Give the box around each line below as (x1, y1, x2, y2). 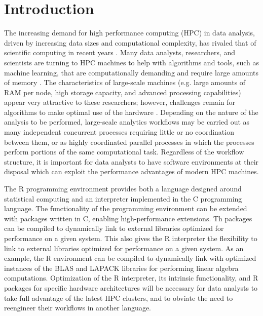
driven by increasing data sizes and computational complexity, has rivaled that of (4, 37, 256, 48)
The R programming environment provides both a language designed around (4, 183, 242, 194)
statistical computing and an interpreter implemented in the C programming (4, 193, 242, 204)
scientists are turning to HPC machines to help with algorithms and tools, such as (4, 57, 259, 67)
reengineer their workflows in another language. (4, 302, 152, 313)
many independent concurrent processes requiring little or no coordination (4, 127, 234, 137)
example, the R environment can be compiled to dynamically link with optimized (4, 253, 256, 263)
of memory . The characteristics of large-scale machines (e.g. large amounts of (4, 77, 246, 88)
